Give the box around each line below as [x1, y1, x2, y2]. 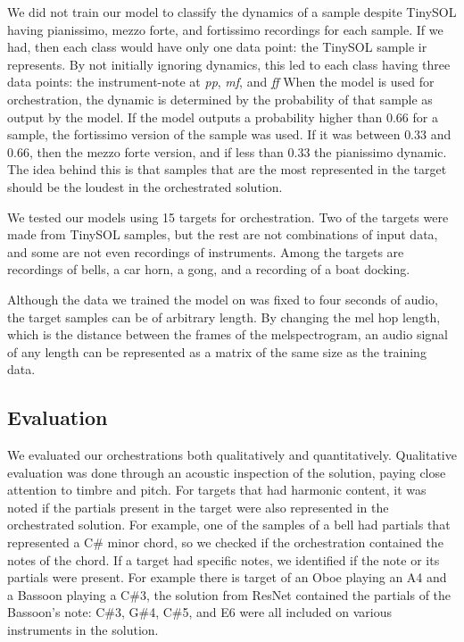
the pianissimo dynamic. [314, 142, 447, 161]
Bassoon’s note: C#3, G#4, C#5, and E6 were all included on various [7, 603, 392, 621]
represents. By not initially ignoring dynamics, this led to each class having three [7, 54, 451, 73]
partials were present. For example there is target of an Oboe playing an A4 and [7, 568, 447, 587]
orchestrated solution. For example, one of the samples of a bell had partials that [7, 515, 451, 534]
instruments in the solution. [7, 621, 159, 639]
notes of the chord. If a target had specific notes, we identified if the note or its [7, 550, 440, 569]
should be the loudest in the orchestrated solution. [7, 177, 283, 196]
